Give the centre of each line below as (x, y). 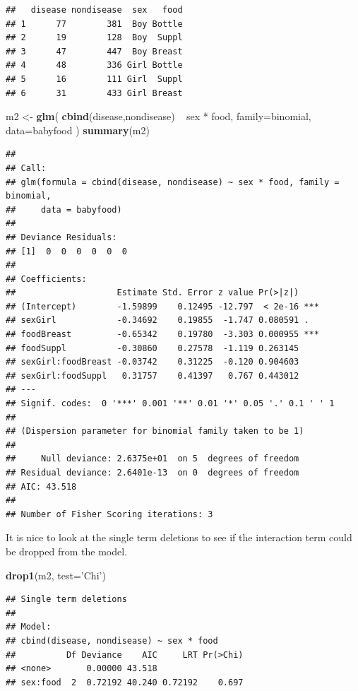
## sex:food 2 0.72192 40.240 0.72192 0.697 (125, 682)
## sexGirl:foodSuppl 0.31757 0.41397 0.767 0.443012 (153, 376)
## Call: (26, 168)
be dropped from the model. (66, 551)
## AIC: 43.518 (41, 486)
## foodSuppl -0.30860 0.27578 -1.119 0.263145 (153, 348)
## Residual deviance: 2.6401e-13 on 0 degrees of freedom (153, 473)
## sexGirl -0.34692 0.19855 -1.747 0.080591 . (157, 320)
